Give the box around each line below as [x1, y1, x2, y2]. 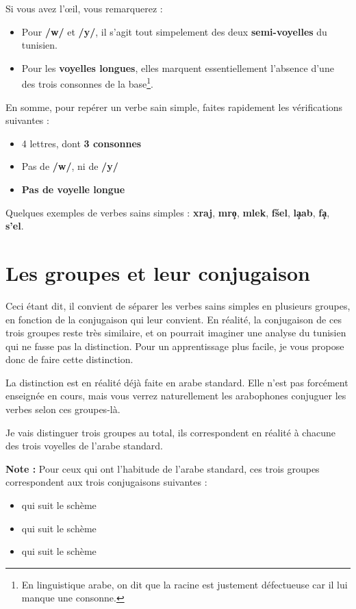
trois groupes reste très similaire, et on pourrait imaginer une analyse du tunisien [5, 325, 346, 340]
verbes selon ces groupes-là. [5, 402, 120, 417]
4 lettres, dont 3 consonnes [21, 136, 142, 150]
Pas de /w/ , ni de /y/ [21, 159, 118, 173]
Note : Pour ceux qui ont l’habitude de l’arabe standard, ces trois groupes [5, 461, 320, 475]
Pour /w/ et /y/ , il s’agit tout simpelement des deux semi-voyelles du [21, 24, 327, 38]
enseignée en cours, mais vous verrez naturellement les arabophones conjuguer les [5, 388, 346, 403]
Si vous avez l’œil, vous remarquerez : [5, 1, 163, 15]
